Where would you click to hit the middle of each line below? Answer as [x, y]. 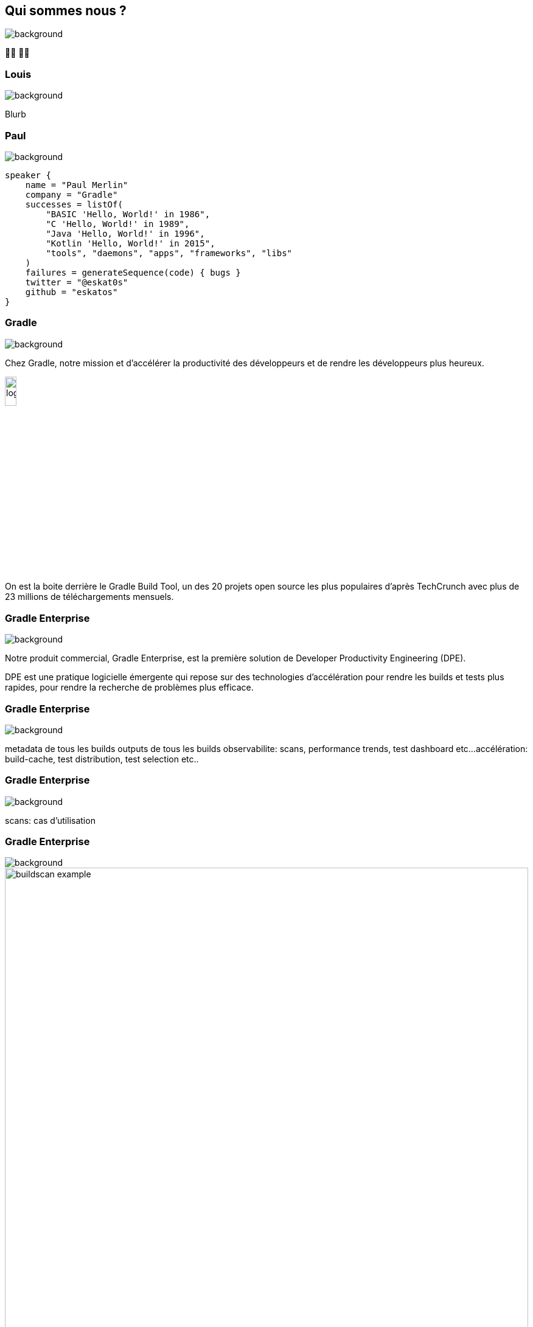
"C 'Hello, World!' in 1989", [118, 224]
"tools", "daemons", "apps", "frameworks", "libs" [169, 253]
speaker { [28, 175]
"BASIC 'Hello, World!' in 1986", [128, 214]
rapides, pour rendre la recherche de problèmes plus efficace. [129, 688]
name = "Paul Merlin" [77, 185]
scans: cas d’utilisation [50, 820]
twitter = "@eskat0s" [77, 282]
